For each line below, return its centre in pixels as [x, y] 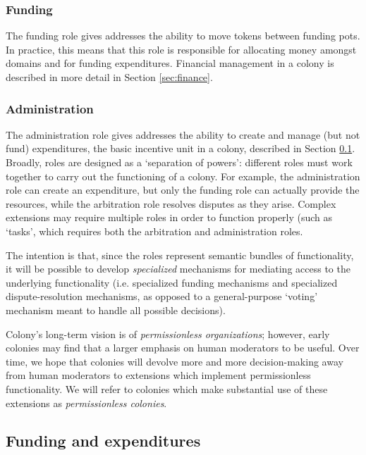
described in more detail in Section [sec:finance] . [109, 77]
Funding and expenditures [103, 441]
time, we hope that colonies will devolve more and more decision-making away [175, 361]
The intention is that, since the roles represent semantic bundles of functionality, [180, 255]
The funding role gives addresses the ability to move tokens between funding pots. [183, 36]
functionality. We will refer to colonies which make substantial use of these [167, 388]
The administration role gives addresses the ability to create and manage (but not [183, 134]
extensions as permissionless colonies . [86, 403]
